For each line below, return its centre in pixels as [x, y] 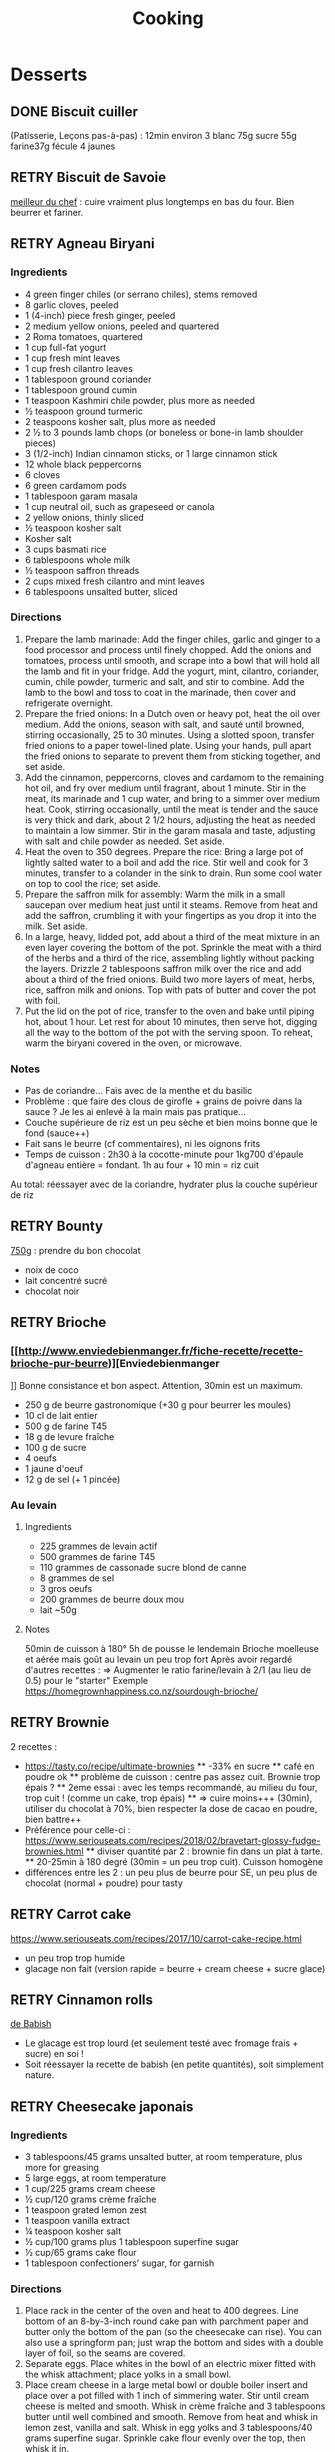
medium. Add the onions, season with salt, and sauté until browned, [164, 724]
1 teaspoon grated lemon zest [85, 2210]
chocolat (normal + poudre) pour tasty [103, 1883]
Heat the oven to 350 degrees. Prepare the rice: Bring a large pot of [164, 851]
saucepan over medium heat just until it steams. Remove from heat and [171, 904]
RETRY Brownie [60, 1722]
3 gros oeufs [66, 1588]
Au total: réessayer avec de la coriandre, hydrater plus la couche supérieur [164, 1184]
